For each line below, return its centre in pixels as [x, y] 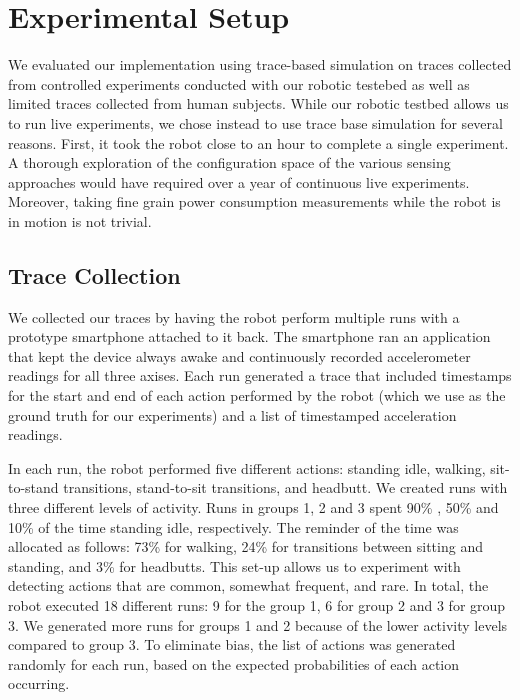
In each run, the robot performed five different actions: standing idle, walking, [247, 467]
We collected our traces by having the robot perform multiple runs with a [234, 316]
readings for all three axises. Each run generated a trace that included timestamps [260, 375]
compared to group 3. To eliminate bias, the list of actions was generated [232, 644]
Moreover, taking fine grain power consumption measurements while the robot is [254, 201]
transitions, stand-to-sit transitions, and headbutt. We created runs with [285, 487]
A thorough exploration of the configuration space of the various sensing [229, 162]
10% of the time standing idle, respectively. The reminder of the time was [233, 526]
